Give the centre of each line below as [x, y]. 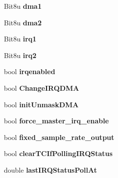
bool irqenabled [30, 71]
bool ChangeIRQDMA [42, 88]
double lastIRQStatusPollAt [50, 169]
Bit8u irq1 [20, 39]
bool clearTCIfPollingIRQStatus [58, 153]
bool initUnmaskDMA [41, 104]
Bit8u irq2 [20, 55]
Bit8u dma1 [23, 6]
